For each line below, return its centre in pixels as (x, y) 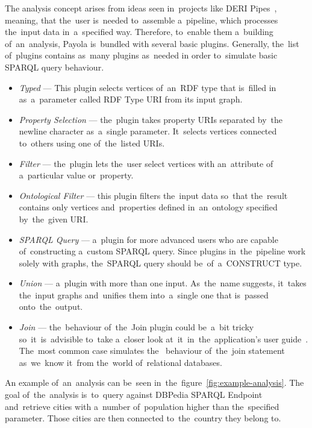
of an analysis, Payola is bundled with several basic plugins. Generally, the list (152, 43)
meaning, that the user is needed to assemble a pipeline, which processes (142, 20)
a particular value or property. (76, 175)
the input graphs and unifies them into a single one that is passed (144, 294)
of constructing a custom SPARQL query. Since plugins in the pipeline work (162, 251)
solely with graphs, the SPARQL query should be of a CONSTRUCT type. (161, 263)
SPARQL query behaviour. (55, 67)
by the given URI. (54, 219)
